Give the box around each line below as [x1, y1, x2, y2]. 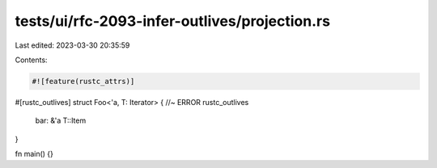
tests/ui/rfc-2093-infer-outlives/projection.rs [15, 12, 331, 30]
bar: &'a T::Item [35, 115, 87, 125]
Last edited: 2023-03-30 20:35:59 [15, 40, 130, 50]
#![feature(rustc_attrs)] [32, 77, 135, 86]
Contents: [15, 55, 48, 65]
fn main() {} [15, 149, 54, 159]
